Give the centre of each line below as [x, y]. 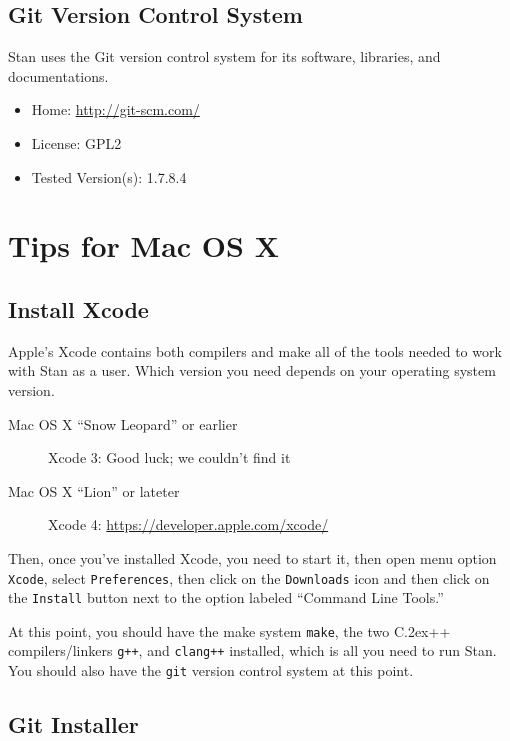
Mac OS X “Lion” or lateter [94, 490]
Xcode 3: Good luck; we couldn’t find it [169, 457]
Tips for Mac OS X [143, 245]
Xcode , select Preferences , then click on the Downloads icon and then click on [249, 577]
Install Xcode [78, 308]
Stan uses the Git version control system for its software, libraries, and [224, 56]
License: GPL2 [76, 142]
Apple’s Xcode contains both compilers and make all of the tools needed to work [255, 350]
